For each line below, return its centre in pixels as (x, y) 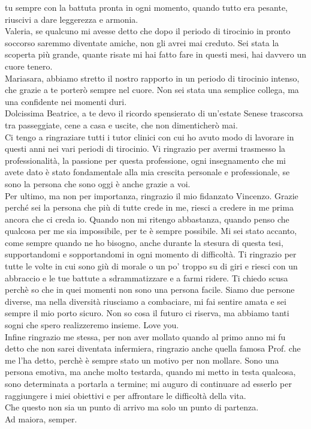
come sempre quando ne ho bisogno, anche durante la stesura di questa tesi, (144, 242)
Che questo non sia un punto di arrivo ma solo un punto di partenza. (132, 407)
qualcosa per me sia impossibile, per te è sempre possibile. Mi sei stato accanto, (151, 231)
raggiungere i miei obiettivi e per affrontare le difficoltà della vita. (126, 395)
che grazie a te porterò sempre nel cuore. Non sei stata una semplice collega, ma (152, 90)
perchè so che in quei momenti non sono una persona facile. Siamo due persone (150, 289)
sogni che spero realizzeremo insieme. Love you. (92, 325)
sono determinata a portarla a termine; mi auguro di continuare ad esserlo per (148, 383)
